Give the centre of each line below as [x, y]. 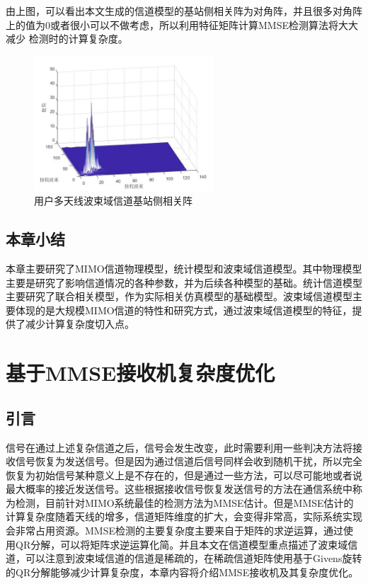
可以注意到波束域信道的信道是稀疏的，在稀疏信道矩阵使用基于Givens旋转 [194, 558]
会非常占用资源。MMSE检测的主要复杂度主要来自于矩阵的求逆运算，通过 [174, 531]
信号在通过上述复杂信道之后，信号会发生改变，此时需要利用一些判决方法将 [179, 447]
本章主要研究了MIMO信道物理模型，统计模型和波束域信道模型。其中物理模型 [184, 268]
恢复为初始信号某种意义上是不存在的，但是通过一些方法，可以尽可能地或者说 [184, 475]
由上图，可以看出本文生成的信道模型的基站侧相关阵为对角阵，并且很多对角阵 [184, 11]
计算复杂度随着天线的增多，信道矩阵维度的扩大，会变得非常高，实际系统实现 [184, 516]
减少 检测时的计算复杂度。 [67, 39]
